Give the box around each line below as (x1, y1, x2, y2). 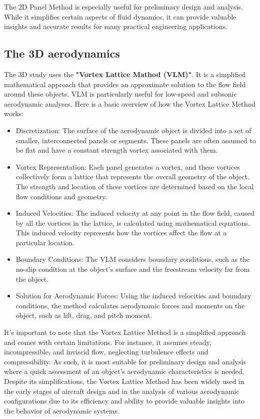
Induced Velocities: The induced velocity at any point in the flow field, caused (15, 208, 254, 218)
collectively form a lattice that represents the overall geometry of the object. (15, 171, 249, 182)
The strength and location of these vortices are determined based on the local (15, 181, 254, 191)
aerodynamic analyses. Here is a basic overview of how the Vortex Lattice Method (4, 98, 255, 109)
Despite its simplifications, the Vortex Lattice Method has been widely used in (4, 376, 244, 386)
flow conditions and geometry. (15, 191, 107, 201)
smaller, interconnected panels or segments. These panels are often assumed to (15, 135, 256, 145)
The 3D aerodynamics (4, 46, 120, 61)
